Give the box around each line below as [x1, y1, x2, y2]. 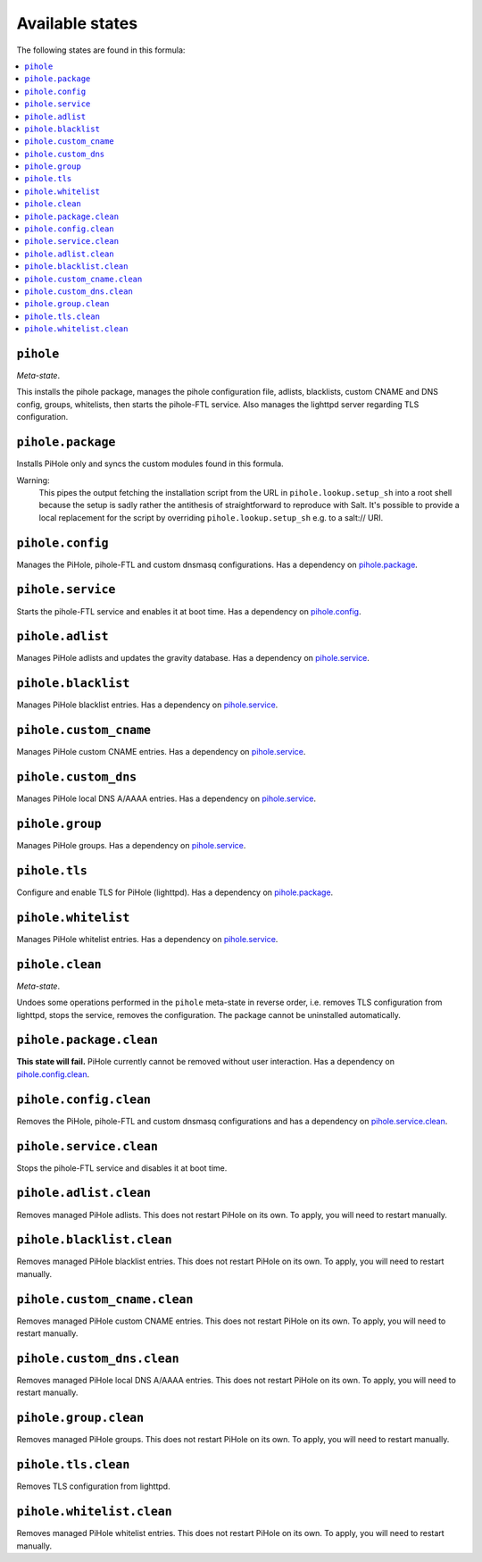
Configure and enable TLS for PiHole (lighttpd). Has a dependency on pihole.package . [16, 887, 334, 898]
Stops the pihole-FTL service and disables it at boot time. [16, 1162, 228, 1174]
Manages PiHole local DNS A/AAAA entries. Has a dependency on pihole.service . [16, 793, 317, 804]
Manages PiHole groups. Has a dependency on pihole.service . [16, 840, 246, 851]
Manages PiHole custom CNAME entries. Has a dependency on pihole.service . [16, 747, 306, 757]
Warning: [16, 474, 50, 486]
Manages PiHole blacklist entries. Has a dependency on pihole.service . [16, 699, 278, 710]
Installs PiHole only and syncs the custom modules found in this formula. [16, 458, 285, 469]
